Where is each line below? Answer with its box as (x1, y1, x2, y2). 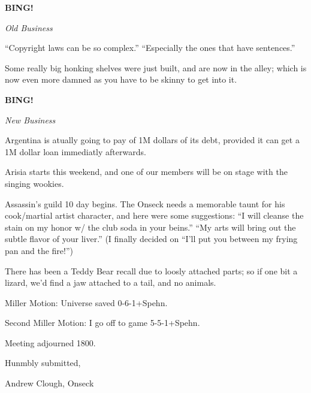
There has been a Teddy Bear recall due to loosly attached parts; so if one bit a (5, 264, 298, 277)
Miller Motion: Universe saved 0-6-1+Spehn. (5, 296, 168, 309)
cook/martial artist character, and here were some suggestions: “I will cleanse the (5, 209, 304, 222)
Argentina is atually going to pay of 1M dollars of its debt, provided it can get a (5, 134, 300, 146)
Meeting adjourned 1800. (5, 336, 96, 349)
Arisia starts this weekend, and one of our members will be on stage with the (5, 165, 288, 178)
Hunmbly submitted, (5, 356, 81, 369)
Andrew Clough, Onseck (5, 377, 94, 389)
